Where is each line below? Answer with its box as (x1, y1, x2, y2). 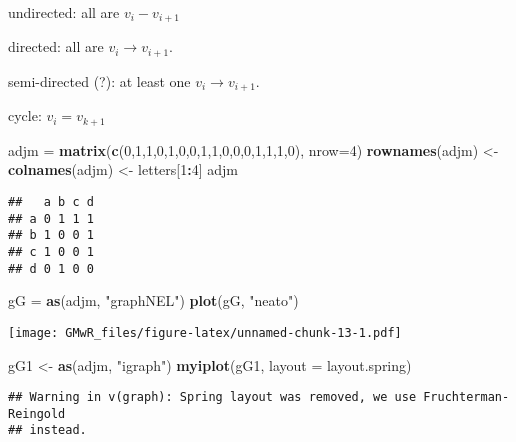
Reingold (8, 406, 66, 421)
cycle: (8, 105, 42, 126)
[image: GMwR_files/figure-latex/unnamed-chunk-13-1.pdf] (8, 325, 402, 340)
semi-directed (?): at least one (8, 70, 191, 91)
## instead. (8, 423, 87, 438)
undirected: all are (8, 2, 120, 22)
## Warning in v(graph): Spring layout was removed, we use (8, 390, 417, 405)
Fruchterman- (423, 390, 510, 405)
